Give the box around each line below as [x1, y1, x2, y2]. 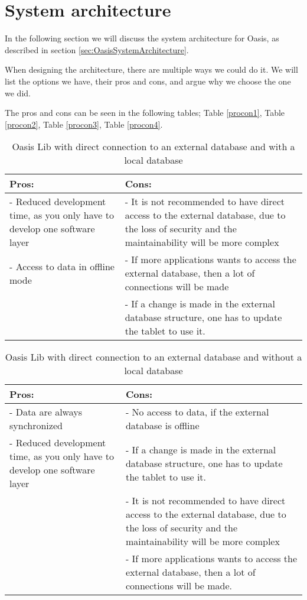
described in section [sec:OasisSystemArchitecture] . [5, 43, 189, 56]
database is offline [125, 419, 200, 433]
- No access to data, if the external [125, 405, 269, 419]
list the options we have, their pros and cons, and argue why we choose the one [5, 74, 291, 87]
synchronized [9, 419, 63, 433]
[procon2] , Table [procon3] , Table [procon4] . [5, 118, 163, 130]
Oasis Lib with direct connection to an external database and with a [12, 140, 295, 154]
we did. [5, 86, 31, 99]
